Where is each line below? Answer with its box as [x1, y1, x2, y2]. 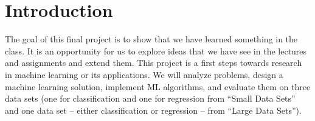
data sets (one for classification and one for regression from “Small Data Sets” [5, 92, 296, 105]
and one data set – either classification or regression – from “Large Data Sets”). [5, 103, 302, 116]
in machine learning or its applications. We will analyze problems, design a [5, 68, 283, 80]
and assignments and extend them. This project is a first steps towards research [5, 56, 302, 69]
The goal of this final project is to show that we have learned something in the [5, 33, 298, 45]
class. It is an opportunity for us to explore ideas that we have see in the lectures [5, 44, 307, 57]
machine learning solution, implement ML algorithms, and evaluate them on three [5, 80, 311, 93]
